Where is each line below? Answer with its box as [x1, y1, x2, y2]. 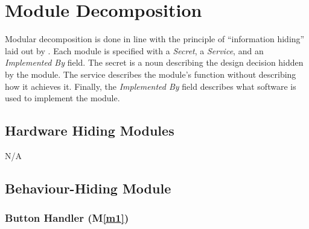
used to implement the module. [5, 92, 120, 104]
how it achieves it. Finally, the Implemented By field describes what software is [5, 80, 296, 92]
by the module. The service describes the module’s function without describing [5, 67, 296, 80]
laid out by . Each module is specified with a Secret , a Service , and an [5, 44, 264, 57]
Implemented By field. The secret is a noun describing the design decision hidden [5, 56, 304, 69]
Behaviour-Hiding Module [5, 178, 171, 197]
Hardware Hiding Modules [5, 121, 174, 140]
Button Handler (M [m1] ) [5, 210, 129, 225]
